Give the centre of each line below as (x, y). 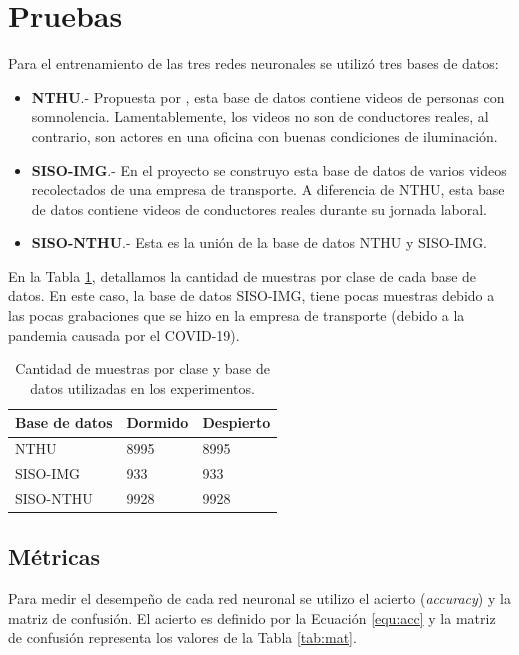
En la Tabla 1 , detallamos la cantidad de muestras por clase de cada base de (242, 275)
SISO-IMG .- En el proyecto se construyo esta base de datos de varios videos (269, 169)
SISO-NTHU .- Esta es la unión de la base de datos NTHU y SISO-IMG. (259, 242)
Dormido (157, 422)
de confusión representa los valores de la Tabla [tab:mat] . (182, 637)
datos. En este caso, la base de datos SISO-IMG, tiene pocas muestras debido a (251, 295)
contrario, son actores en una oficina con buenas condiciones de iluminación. (264, 135)
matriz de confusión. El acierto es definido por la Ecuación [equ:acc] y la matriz (252, 617)
